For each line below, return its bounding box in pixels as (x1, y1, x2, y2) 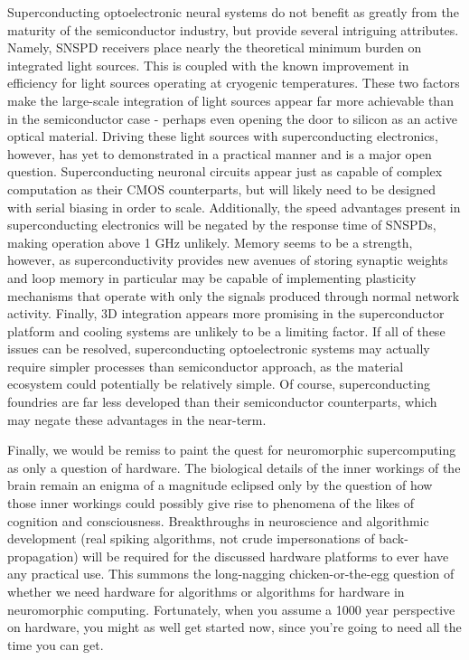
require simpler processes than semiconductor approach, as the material (7, 356, 404, 375)
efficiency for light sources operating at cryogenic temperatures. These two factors (7, 73, 460, 92)
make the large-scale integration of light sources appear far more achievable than (7, 90, 454, 109)
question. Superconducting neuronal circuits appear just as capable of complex (7, 162, 443, 181)
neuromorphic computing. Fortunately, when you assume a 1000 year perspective (7, 599, 455, 618)
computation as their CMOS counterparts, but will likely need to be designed (7, 179, 436, 198)
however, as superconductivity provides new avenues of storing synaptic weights (7, 250, 448, 269)
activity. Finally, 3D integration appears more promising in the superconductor (7, 304, 445, 323)
